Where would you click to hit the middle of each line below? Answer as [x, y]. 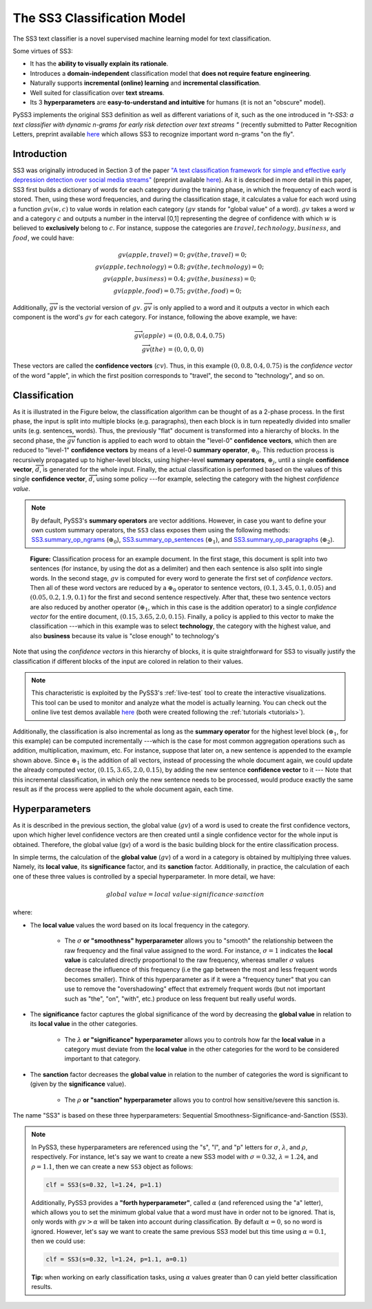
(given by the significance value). [78, 1084]
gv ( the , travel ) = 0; [217, 254]
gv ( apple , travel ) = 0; [152, 254]
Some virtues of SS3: [43, 51]
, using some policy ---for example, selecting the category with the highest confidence [216, 479]
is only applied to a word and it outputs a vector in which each [241, 307]
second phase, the [39, 440]
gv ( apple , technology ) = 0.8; [140, 266]
